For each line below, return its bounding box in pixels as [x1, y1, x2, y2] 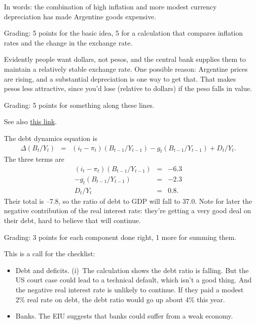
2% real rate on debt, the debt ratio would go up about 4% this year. [15, 294, 225, 304]
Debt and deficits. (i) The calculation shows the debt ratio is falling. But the [15, 265, 249, 275]
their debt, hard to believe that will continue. [4, 215, 141, 226]
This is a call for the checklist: [4, 248, 95, 259]
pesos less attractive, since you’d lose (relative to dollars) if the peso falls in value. [4, 83, 252, 93]
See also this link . [4, 116, 57, 127]
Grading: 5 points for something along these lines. [4, 99, 155, 110]
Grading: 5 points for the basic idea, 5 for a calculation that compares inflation [4, 28, 243, 38]
